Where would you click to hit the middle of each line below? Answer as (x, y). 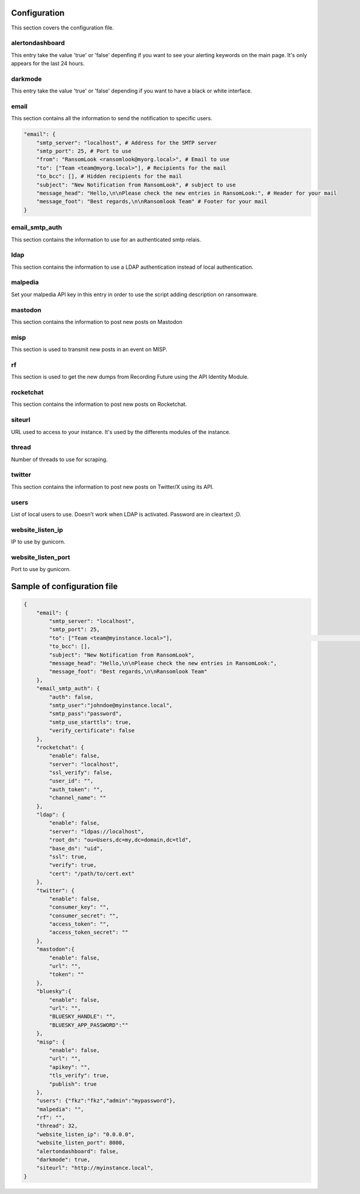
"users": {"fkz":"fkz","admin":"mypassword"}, (106, 1101)
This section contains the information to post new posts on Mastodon (97, 322)
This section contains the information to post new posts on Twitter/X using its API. (112, 486)
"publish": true (73, 1084)
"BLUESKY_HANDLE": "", (82, 1017)
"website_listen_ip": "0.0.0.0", (85, 1134)
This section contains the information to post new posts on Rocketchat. (99, 404)
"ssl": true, (68, 856)
